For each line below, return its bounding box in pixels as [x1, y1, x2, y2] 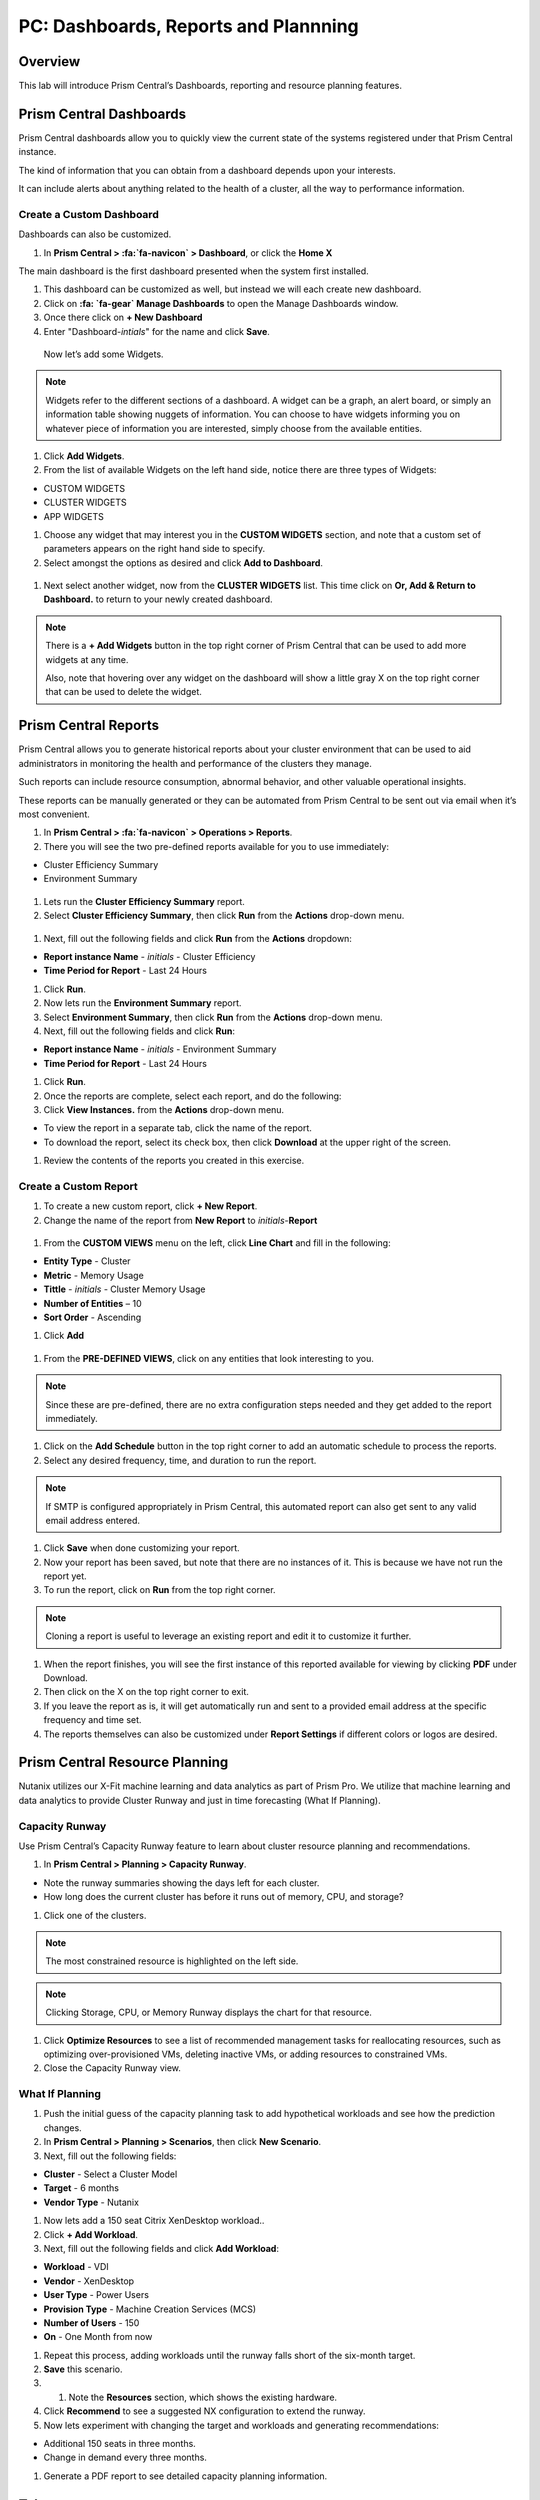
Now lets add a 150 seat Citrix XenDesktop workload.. [43, 2215, 265, 2227]
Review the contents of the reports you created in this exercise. [43, 1155, 305, 1167]
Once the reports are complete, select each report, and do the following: [43, 1090, 342, 1102]
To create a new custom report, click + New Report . [43, 1200, 258, 1212]
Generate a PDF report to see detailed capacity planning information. [43, 2470, 328, 2482]
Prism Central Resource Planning [18, 1754, 229, 1771]
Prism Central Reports [18, 717, 160, 734]
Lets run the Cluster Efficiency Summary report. [43, 895, 245, 907]
